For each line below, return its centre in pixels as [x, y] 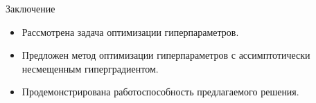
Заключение [30, 8]
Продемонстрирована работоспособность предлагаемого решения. [160, 92]
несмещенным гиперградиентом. [90, 68]
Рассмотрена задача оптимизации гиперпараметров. [130, 31]
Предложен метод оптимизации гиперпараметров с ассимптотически [166, 55]
